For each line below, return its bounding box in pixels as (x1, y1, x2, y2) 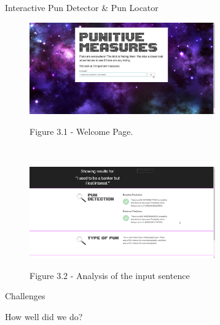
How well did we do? (5, 310, 83, 323)
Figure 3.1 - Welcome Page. (29, 124, 133, 137)
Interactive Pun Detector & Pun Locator (5, 1, 159, 13)
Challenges (5, 289, 45, 302)
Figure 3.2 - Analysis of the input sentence (29, 269, 190, 281)
